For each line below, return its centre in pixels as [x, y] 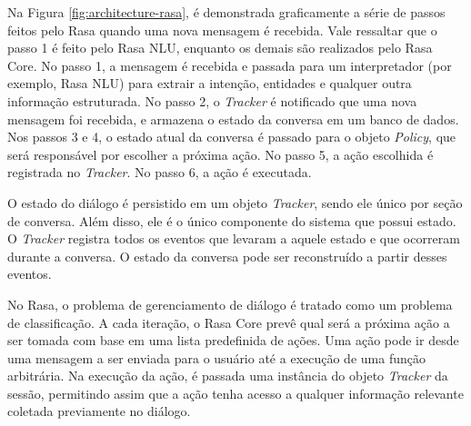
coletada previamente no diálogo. [99, 411]
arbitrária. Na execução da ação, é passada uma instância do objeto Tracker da [228, 376]
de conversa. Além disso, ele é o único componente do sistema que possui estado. [232, 220]
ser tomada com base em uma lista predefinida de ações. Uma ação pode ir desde [233, 340]
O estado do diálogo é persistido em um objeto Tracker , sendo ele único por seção [235, 202]
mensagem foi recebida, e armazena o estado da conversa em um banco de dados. [233, 119]
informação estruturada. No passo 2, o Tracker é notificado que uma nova [212, 100]
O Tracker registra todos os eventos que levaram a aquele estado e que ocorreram [234, 238]
